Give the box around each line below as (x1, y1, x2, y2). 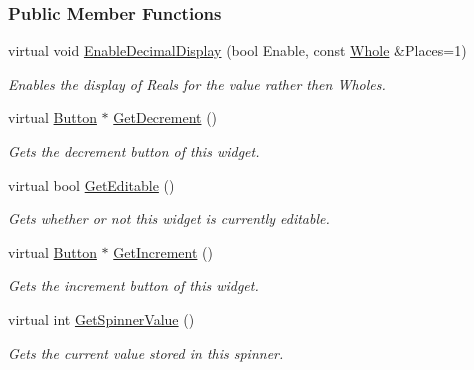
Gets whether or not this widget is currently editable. (8, 208, 330, 229)
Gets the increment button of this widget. (8, 275, 259, 296)
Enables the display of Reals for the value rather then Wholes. (8, 73, 386, 94)
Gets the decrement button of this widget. (8, 141, 260, 161)
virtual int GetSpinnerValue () (8, 308, 195, 329)
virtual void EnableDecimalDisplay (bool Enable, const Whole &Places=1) (8, 40, 467, 61)
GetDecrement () (113, 107, 218, 128)
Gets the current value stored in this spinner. (8, 342, 284, 363)
